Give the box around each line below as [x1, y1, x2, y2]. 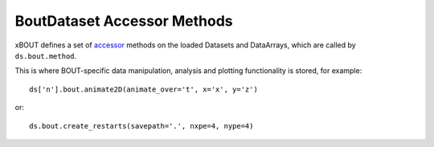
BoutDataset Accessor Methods [14, 12, 233, 30]
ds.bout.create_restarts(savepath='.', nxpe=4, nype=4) [29, 121, 254, 130]
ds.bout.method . [14, 51, 77, 60]
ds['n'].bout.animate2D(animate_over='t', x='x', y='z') [29, 84, 259, 94]
